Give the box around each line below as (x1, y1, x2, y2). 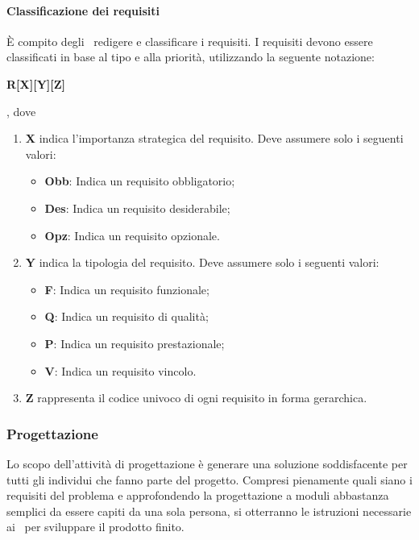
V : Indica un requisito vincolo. (44, 362, 197, 379)
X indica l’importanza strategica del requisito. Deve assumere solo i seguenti (25, 130, 404, 147)
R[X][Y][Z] (6, 75, 66, 92)
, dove (6, 102, 36, 119)
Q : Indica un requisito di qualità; (44, 308, 209, 325)
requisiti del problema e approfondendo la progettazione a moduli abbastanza (6, 487, 389, 504)
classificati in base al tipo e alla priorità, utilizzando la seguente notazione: (6, 48, 375, 65)
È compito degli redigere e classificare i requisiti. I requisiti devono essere (6, 32, 373, 49)
